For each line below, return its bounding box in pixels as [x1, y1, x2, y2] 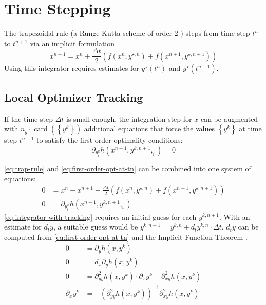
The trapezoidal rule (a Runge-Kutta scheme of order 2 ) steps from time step [4, 28, 250, 39]
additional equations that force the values [84, 123, 215, 134]
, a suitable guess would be [53, 221, 138, 232]
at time [239, 123, 262, 134]
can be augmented [200, 113, 258, 124]
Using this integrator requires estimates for [4, 63, 139, 73]
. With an [219, 211, 250, 222]
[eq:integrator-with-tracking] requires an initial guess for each [4, 211, 197, 222]
